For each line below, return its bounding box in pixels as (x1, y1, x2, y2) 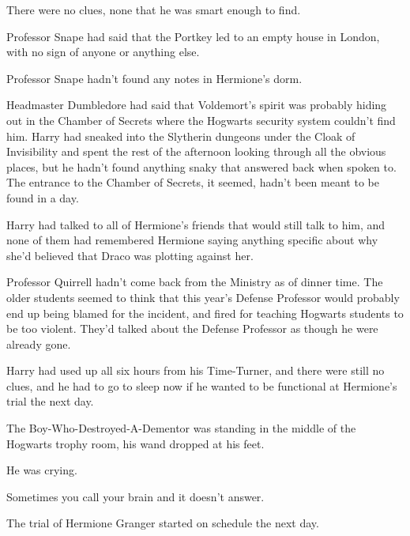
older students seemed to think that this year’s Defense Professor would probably (6, 289, 400, 305)
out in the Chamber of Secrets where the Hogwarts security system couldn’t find (6, 111, 396, 128)
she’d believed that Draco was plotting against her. (6, 247, 254, 263)
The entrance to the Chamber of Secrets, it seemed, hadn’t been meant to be (6, 174, 379, 191)
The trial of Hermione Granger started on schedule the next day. (6, 515, 319, 531)
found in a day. (6, 189, 79, 206)
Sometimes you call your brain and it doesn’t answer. (6, 488, 265, 504)
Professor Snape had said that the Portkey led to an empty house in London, (6, 28, 380, 44)
